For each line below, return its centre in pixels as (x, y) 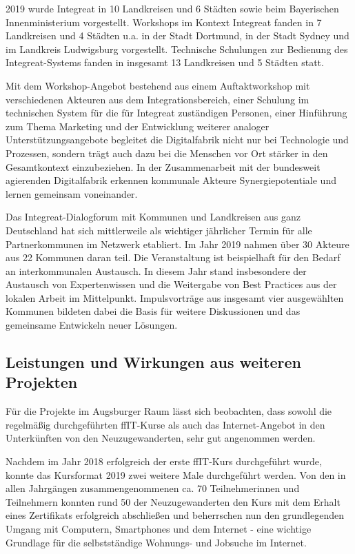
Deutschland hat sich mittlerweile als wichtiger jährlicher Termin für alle (159, 230)
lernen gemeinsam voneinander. (72, 193)
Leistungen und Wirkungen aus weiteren (153, 362)
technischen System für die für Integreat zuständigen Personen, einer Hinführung (176, 113)
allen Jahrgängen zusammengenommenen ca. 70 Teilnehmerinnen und (153, 488)
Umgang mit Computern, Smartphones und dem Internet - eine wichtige (159, 529)
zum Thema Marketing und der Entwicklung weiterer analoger (138, 126)
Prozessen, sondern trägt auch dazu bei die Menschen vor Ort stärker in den (167, 153)
